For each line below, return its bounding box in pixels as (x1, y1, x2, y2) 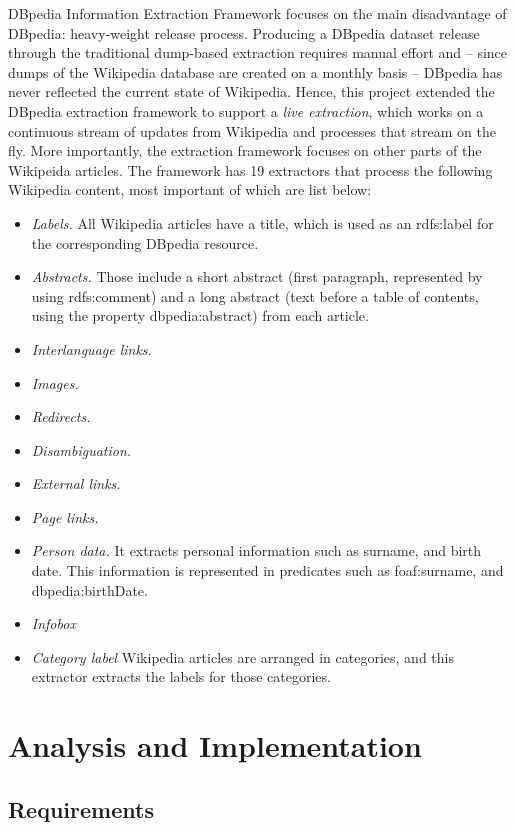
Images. (31, 372, 79, 393)
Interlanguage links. (31, 338, 152, 359)
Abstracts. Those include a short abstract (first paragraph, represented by (31, 266, 483, 287)
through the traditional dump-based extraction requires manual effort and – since (8, 42, 508, 63)
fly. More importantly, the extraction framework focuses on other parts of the (8, 140, 482, 161)
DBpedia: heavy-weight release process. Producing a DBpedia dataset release (8, 22, 480, 43)
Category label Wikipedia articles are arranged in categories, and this (31, 646, 454, 667)
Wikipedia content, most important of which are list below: (8, 179, 372, 200)
